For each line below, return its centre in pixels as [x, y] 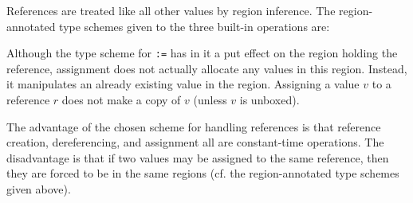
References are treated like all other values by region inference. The [171, 10]
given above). [39, 189]
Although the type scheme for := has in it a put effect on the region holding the [202, 53]
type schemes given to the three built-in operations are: [195, 26]
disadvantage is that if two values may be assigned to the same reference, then [198, 157]
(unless [210, 100]
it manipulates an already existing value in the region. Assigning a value [183, 84]
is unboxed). [269, 100]
